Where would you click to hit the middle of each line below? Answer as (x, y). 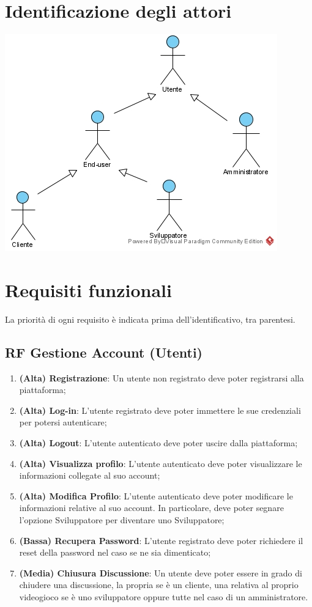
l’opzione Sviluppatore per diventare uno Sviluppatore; (122, 519)
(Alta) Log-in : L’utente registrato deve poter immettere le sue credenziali (160, 410)
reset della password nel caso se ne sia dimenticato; (115, 552)
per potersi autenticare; (63, 422)
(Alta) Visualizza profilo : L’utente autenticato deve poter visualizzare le (161, 463)
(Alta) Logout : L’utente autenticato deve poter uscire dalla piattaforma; (158, 443)
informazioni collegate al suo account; (90, 475)
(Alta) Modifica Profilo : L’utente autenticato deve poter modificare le (156, 495)
